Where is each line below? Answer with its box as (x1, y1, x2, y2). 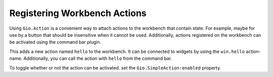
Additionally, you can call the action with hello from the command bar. (23, 55, 172, 61)
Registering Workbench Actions (9, 8, 147, 19)
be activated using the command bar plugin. (9, 39, 101, 45)
